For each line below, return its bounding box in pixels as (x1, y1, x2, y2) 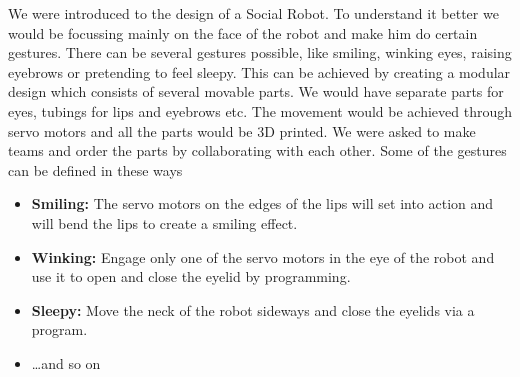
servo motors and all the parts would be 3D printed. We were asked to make (8, 120, 476, 141)
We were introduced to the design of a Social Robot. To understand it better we (8, 3, 499, 23)
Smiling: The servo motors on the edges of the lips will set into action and (31, 193, 494, 214)
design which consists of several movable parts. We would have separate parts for (8, 81, 504, 102)
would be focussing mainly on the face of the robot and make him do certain (8, 22, 478, 43)
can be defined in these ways (8, 159, 183, 180)
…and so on (31, 352, 101, 373)
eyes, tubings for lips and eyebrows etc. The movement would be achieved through (8, 100, 512, 121)
